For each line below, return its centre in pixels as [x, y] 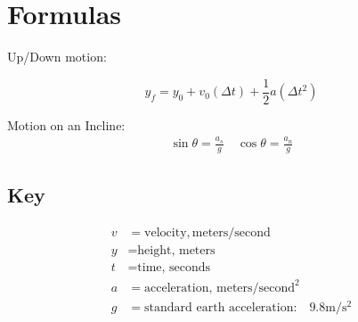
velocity [166, 233]
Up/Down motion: [57, 57]
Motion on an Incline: [66, 124]
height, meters [176, 251]
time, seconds [174, 268]
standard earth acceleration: [221, 307]
